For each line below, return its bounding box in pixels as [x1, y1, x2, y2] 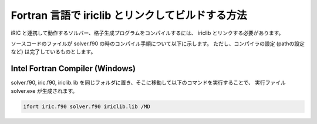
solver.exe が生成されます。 [11, 87, 78, 94]
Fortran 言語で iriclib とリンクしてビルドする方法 [11, 9, 247, 22]
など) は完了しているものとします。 [11, 48, 96, 55]
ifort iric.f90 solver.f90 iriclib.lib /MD [23, 103, 151, 110]
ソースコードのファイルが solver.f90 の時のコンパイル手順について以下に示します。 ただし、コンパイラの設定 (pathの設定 [11, 40, 305, 47]
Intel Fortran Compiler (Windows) [11, 63, 136, 73]
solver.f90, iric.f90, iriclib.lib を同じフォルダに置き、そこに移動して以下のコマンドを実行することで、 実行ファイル [11, 79, 286, 86]
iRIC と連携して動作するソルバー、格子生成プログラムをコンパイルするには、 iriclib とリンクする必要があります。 [11, 29, 284, 36]
